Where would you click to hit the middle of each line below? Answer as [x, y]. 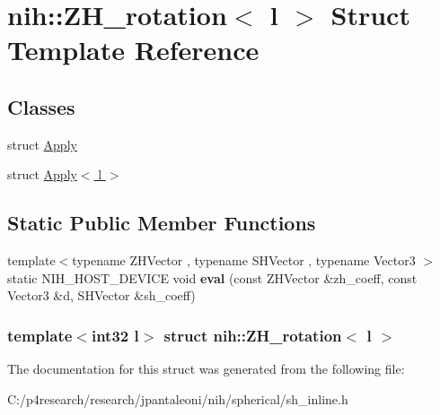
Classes [41, 106]
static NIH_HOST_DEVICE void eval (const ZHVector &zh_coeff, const [212, 277]
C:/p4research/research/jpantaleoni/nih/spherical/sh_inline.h [178, 398]
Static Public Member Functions [162, 223]
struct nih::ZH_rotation [253, 335]
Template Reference [133, 50]
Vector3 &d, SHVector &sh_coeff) [101, 295]
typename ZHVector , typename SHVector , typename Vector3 [244, 260]
